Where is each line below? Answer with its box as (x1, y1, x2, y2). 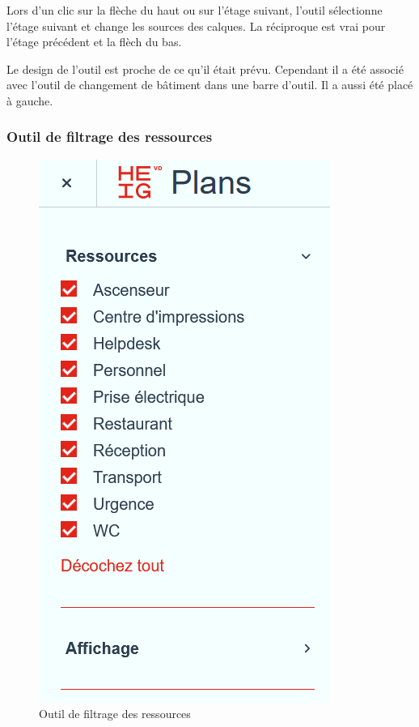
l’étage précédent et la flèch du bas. (6, 33, 182, 50)
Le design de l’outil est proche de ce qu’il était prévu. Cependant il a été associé (6, 60, 404, 77)
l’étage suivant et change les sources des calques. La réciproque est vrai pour (6, 17, 386, 34)
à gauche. (6, 92, 53, 109)
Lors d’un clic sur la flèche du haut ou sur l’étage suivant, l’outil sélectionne (6, 2, 383, 18)
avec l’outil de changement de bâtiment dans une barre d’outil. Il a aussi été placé (6, 76, 413, 93)
